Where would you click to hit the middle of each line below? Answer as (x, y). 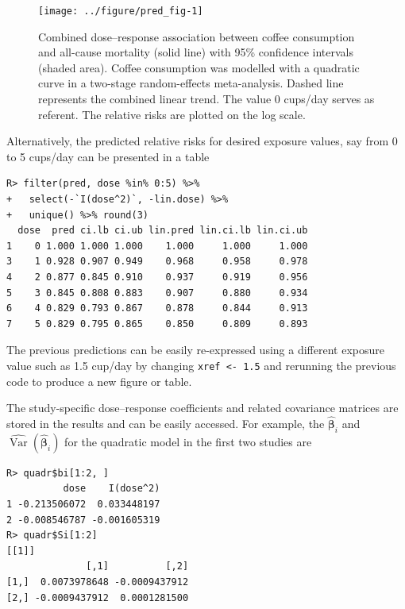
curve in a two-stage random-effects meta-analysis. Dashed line (191, 83)
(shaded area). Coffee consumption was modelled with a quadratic (199, 67)
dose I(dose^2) (112, 489)
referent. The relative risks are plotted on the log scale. (172, 114)
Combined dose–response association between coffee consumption (197, 36)
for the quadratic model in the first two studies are (188, 441)
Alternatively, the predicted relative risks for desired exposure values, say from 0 (202, 141)
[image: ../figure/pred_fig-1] (121, 11)
